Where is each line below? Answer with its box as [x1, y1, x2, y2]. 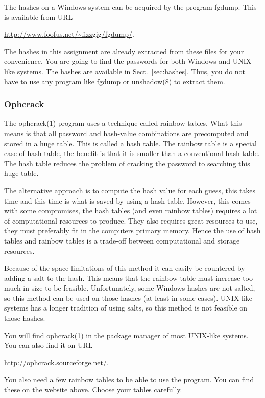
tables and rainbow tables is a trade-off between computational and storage [4, 235, 240, 246]
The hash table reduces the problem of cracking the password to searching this [4, 158, 250, 168]
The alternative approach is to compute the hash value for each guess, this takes [4, 185, 256, 195]
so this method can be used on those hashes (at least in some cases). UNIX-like [4, 292, 253, 303]
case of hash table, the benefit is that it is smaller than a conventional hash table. [4, 148, 260, 159]
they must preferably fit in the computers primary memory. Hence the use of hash [4, 225, 261, 236]
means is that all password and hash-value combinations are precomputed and [4, 127, 249, 138]
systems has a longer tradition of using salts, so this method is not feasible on [4, 302, 248, 313]
